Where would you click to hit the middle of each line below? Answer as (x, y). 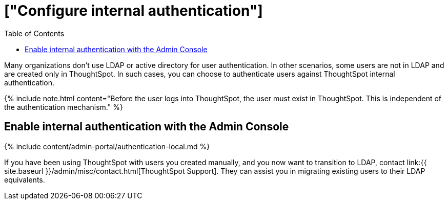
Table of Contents (34, 33)
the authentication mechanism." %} (64, 107)
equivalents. (25, 179)
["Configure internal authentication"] (134, 11)
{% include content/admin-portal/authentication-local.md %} (107, 146)
